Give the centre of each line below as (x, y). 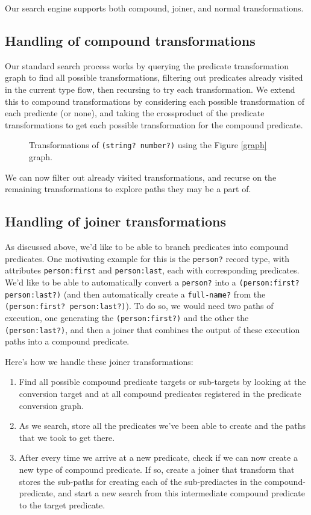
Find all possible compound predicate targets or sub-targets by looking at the (162, 382)
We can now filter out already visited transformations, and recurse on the (141, 177)
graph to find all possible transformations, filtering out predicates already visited (154, 77)
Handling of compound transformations (130, 40)
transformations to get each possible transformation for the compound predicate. (154, 124)
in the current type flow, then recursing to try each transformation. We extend (150, 89)
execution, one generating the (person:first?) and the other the (127, 317)
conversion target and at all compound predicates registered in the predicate (160, 393)
